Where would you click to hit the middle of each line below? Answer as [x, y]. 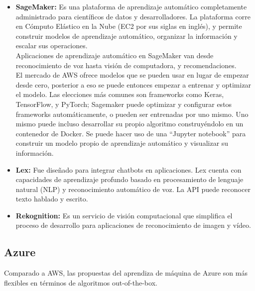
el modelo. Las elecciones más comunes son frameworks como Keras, [120, 94]
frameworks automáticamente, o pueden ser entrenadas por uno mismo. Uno [132, 114]
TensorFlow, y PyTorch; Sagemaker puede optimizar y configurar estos [124, 104]
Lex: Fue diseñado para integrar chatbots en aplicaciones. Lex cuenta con [128, 169]
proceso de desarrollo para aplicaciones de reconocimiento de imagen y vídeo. [133, 225]
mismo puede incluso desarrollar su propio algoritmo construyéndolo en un [129, 124]
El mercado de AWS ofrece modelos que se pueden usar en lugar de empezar [132, 75]
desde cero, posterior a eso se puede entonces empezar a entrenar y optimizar [133, 84]
